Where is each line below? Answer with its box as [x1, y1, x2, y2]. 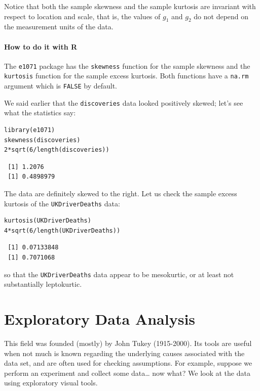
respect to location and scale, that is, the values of [4, 11, 161, 21]
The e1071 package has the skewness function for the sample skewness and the [4, 60, 250, 71]
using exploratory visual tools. [4, 377, 98, 388]
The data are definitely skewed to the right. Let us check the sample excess [4, 188, 237, 198]
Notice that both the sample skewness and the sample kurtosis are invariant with [4, 1, 256, 11]
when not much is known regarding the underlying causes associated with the [4, 347, 245, 358]
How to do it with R [4, 41, 78, 52]
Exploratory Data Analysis [4, 309, 196, 329]
